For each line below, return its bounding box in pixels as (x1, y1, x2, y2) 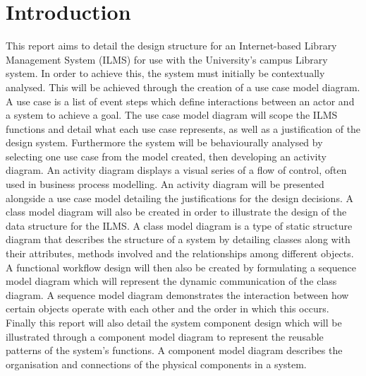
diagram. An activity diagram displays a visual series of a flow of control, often (6, 163, 347, 177)
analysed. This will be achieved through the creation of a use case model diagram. (6, 79, 360, 94)
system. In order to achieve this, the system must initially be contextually (6, 66, 325, 81)
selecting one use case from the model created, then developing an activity (6, 148, 327, 163)
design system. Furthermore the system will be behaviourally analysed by (6, 135, 323, 150)
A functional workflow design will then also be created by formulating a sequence (6, 259, 356, 274)
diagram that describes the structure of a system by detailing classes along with (6, 232, 350, 247)
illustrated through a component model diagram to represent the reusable (6, 329, 324, 343)
